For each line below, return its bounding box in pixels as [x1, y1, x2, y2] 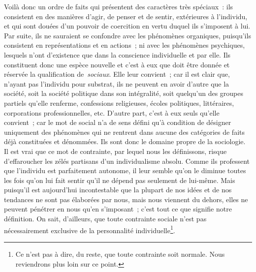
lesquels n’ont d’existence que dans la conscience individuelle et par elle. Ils [4, 49, 231, 60]
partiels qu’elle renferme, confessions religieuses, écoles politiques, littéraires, [4, 97, 234, 108]
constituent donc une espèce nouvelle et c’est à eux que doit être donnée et [4, 59, 230, 69]
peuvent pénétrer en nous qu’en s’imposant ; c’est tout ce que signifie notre [4, 204, 232, 214]
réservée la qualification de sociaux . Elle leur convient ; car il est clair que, [4, 69, 230, 79]
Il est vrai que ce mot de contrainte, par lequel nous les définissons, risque [4, 146, 227, 156]
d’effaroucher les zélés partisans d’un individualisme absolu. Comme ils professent [4, 155, 250, 166]
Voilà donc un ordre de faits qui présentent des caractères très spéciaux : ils [4, 1, 233, 11]
